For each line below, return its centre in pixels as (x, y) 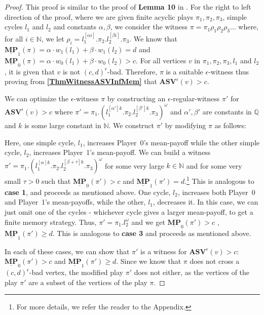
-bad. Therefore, (132, 71)
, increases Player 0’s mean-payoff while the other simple (171, 142)
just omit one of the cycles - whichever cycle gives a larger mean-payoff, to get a (129, 212)
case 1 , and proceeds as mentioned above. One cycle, (88, 192)
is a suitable (184, 71)
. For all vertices (161, 60)
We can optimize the (36, 98)
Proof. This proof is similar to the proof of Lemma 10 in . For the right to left (128, 7)
